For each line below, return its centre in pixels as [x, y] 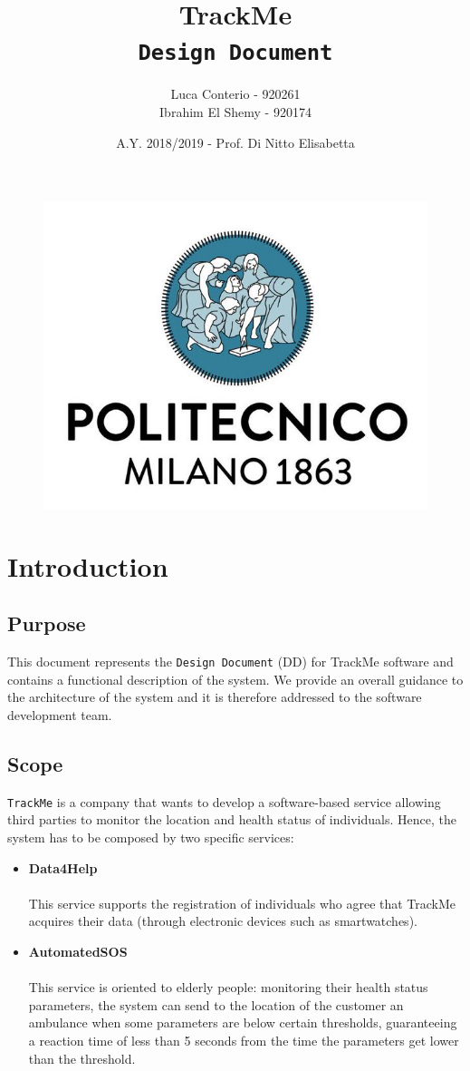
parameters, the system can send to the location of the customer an [216, 1004]
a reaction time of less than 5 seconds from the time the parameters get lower [244, 1040]
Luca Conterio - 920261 [235, 94]
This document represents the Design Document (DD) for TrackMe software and [230, 662]
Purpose [47, 623]
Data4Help [63, 867]
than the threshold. [82, 1058]
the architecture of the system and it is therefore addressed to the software [215, 697]
